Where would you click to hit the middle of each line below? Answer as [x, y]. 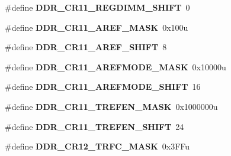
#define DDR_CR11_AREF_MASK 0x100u [97, 27]
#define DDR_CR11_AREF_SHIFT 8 [86, 47]
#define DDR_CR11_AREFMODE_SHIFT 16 [103, 87]
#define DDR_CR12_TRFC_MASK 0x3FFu [97, 146]
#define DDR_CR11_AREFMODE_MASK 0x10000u [115, 66]
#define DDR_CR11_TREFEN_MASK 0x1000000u [111, 106]
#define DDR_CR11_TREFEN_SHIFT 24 [94, 126]
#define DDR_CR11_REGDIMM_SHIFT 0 [97, 7]
